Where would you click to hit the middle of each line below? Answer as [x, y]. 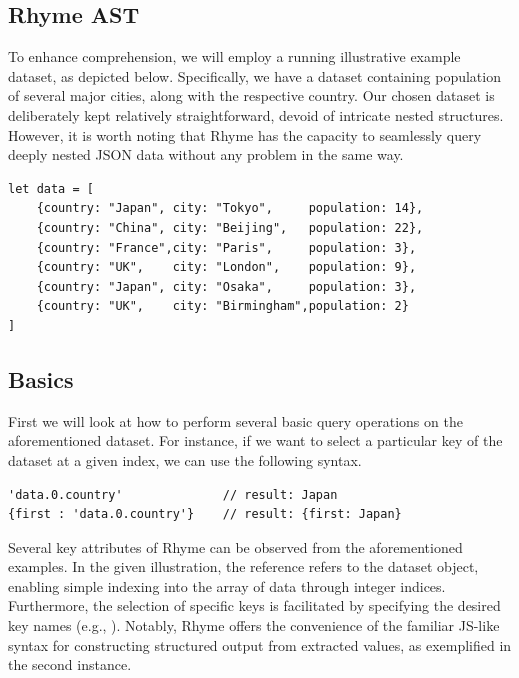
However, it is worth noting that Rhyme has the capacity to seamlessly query [245, 134]
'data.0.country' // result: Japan [173, 494]
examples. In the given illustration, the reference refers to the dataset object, [243, 566]
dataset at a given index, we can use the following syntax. [185, 459]
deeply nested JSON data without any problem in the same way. [206, 154]
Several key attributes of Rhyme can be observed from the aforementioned [235, 546]
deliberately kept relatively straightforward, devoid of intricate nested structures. [256, 114]
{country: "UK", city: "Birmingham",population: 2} [222, 306]
